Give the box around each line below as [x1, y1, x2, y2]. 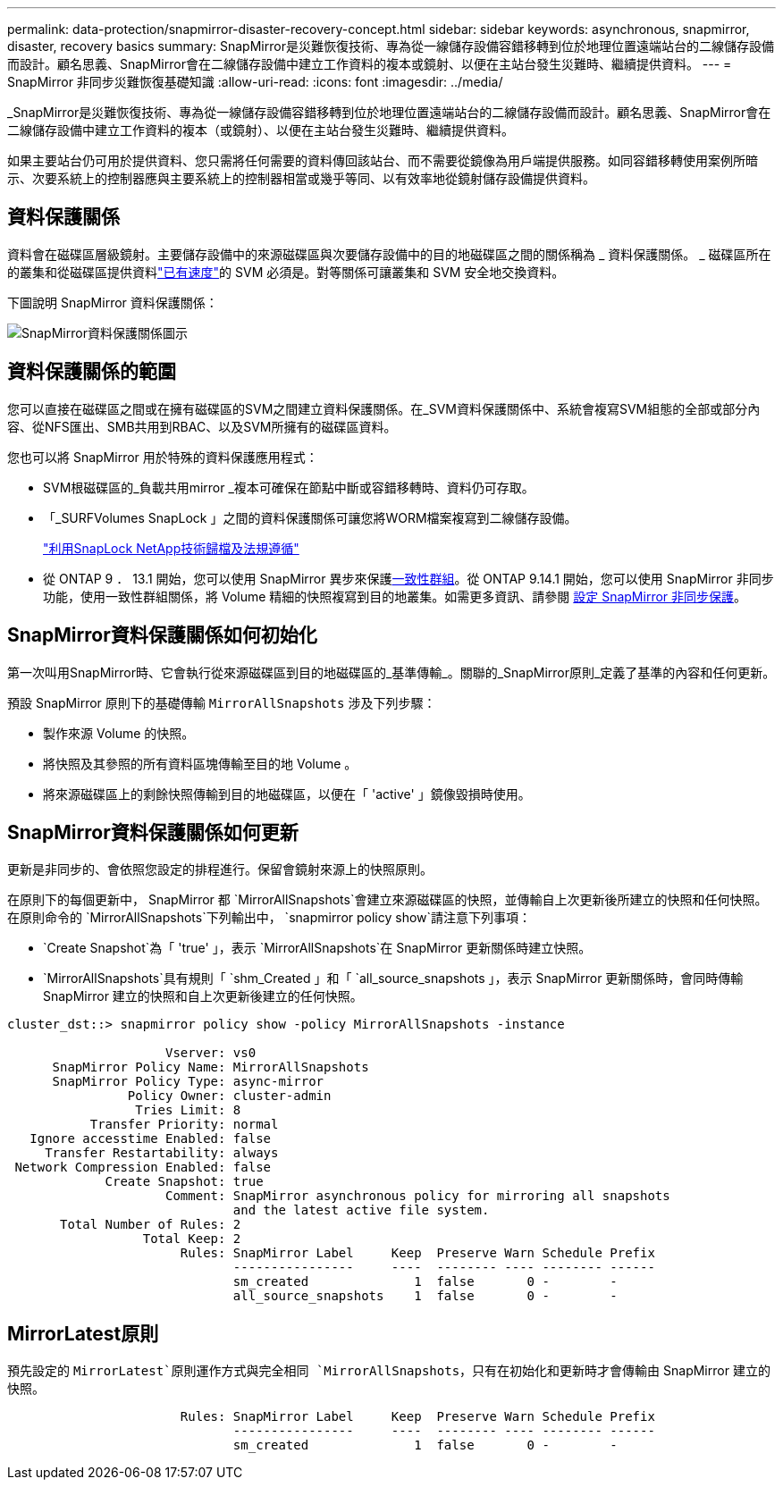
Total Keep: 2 [142, 1231, 241, 1247]
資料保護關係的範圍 [7, 360, 176, 383]
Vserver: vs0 [165, 1046, 257, 1061]
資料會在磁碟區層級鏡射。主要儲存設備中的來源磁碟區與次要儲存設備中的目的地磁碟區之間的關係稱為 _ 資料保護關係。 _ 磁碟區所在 [7, 246, 771, 262]
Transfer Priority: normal [89, 1117, 279, 1132]
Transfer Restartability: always [45, 1146, 279, 1161]
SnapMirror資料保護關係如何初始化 [7, 624, 317, 647]
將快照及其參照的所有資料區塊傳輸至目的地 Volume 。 [43, 755, 358, 771]
